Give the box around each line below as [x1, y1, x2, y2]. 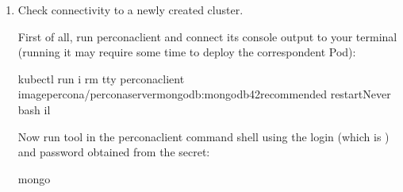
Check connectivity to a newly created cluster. [17, 2, 244, 17]
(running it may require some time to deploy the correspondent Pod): [17, 44, 356, 60]
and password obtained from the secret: [17, 144, 210, 160]
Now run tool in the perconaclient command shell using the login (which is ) [17, 128, 390, 144]
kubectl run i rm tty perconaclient [17, 70, 185, 86]
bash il [17, 101, 51, 117]
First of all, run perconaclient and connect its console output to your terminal [17, 28, 397, 44]
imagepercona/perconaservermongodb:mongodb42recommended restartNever [17, 86, 391, 102]
